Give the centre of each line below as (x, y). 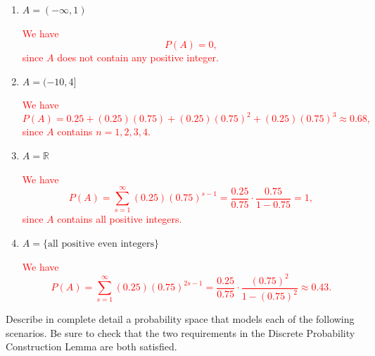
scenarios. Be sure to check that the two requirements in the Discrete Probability (180, 332)
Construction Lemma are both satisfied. (91, 346)
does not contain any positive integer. (138, 57)
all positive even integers (101, 244)
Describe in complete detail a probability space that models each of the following (180, 319)
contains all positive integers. (120, 219)
